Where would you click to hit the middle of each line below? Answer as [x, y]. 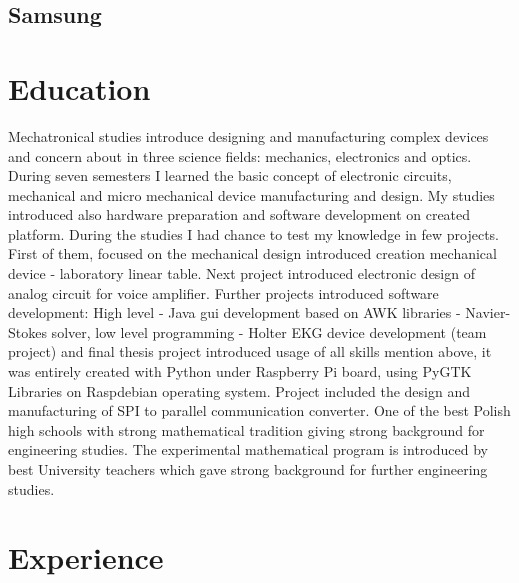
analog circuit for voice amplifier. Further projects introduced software [223, 292]
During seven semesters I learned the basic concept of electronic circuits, [230, 175]
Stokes [27, 331]
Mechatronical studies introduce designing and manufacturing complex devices [248, 135]
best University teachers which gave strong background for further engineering [248, 469]
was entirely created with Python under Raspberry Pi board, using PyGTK [240, 371]
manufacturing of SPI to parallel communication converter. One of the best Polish [259, 410]
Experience [86, 557]
